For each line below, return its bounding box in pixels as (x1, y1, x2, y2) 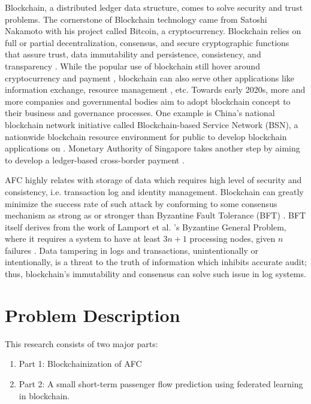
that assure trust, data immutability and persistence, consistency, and (5, 48, 261, 60)
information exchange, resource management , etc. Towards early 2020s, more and (5, 83, 306, 96)
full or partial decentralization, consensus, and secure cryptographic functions (5, 36, 289, 48)
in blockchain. (19, 389, 70, 402)
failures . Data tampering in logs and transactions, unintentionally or (5, 244, 259, 256)
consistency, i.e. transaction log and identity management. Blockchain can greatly (5, 185, 304, 198)
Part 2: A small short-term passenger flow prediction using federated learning (19, 377, 303, 390)
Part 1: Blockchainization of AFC (19, 357, 142, 370)
